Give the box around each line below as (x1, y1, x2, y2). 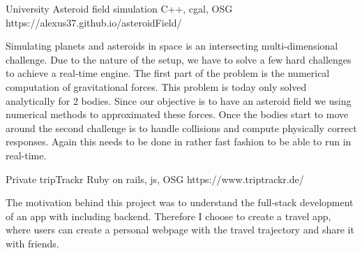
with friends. (6, 236, 59, 250)
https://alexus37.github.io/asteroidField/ (6, 15, 182, 29)
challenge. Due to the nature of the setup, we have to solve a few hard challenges (6, 52, 352, 66)
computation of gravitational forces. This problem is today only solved (6, 79, 307, 94)
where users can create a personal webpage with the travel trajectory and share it (6, 222, 354, 237)
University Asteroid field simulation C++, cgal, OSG (6, 1, 233, 15)
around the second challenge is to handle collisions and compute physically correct (6, 120, 357, 135)
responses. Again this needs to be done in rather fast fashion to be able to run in (6, 134, 352, 149)
